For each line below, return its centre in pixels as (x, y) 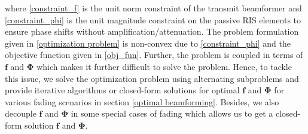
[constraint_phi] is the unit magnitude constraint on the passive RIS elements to (153, 19)
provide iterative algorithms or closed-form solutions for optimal (122, 90)
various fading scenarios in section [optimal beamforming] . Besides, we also (142, 101)
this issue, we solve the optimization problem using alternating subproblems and (152, 78)
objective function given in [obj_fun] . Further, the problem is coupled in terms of (154, 55)
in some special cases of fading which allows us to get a (172, 113)
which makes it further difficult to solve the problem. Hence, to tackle (164, 66)
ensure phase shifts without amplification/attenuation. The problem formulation (152, 31)
